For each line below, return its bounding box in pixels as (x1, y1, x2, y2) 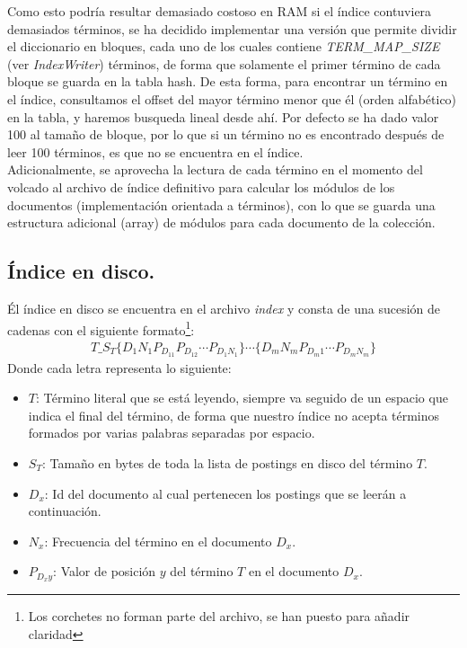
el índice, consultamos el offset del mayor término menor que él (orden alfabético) (7, 89, 457, 108)
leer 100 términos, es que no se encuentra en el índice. (7, 142, 304, 161)
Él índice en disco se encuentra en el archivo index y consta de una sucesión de (7, 298, 441, 317)
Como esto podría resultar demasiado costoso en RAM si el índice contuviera (7, 2, 432, 20)
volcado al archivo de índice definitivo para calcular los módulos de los (7, 177, 395, 196)
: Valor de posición (53, 562, 156, 581)
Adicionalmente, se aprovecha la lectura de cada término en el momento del (7, 160, 423, 179)
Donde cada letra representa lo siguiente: (7, 358, 232, 377)
